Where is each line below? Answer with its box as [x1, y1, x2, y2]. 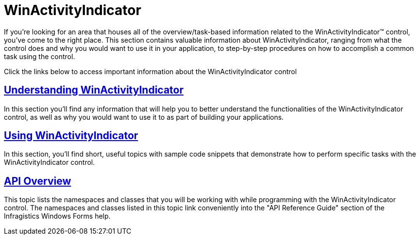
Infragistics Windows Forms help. [4, 212, 111, 221]
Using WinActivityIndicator [4, 129, 138, 142]
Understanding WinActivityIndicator [4, 84, 184, 96]
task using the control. [4, 52, 75, 61]
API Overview [4, 175, 71, 187]
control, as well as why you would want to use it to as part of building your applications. [4, 112, 284, 121]
